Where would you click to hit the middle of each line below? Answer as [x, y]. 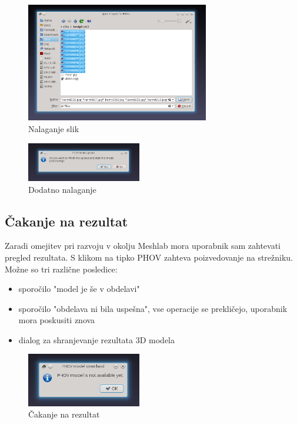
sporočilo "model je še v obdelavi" [79, 289]
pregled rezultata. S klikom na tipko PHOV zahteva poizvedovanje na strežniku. [149, 257]
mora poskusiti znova [57, 320]
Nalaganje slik [54, 128]
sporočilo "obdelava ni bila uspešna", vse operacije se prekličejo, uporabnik [153, 308]
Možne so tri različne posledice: [61, 269]
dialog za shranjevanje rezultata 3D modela [96, 339]
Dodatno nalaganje [62, 189]
